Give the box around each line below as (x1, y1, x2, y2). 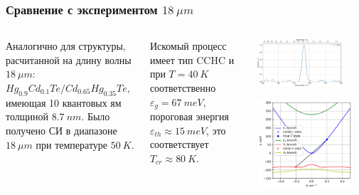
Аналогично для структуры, (6, 38, 126, 53)
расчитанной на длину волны (6, 52, 132, 67)
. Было (81, 109, 110, 124)
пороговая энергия (149, 109, 229, 124)
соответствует (149, 137, 209, 152)
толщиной (6, 109, 48, 124)
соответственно (149, 80, 216, 95)
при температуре (36, 137, 108, 152)
